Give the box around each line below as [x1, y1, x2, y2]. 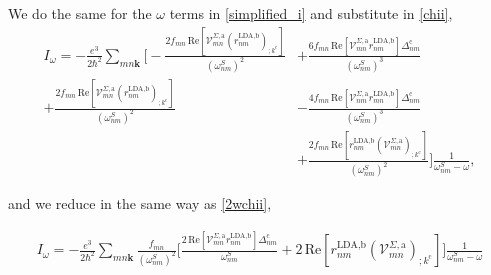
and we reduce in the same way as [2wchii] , [8, 193, 272, 214]
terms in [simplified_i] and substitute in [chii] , [169, 3, 453, 23]
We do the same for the [8, 3, 152, 23]
